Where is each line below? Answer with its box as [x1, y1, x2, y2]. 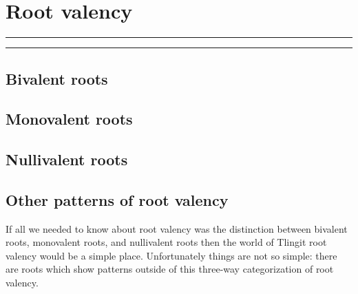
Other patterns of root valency [6, 189, 229, 210]
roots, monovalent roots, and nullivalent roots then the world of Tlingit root [6, 235, 327, 249]
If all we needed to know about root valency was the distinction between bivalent [6, 221, 348, 235]
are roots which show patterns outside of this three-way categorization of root [6, 262, 334, 276]
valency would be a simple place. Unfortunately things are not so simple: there [6, 248, 337, 262]
